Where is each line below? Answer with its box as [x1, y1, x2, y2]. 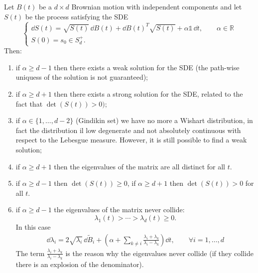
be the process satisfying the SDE [25, 11, 129, 21]
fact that [15, 98, 43, 109]
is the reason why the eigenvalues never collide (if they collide [65, 248, 254, 258]
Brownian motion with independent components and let [71, 1, 242, 11]
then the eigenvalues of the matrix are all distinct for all [54, 161, 225, 171]
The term [15, 248, 45, 258]
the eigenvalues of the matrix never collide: [54, 204, 185, 215]
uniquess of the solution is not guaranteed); [15, 72, 148, 82]
